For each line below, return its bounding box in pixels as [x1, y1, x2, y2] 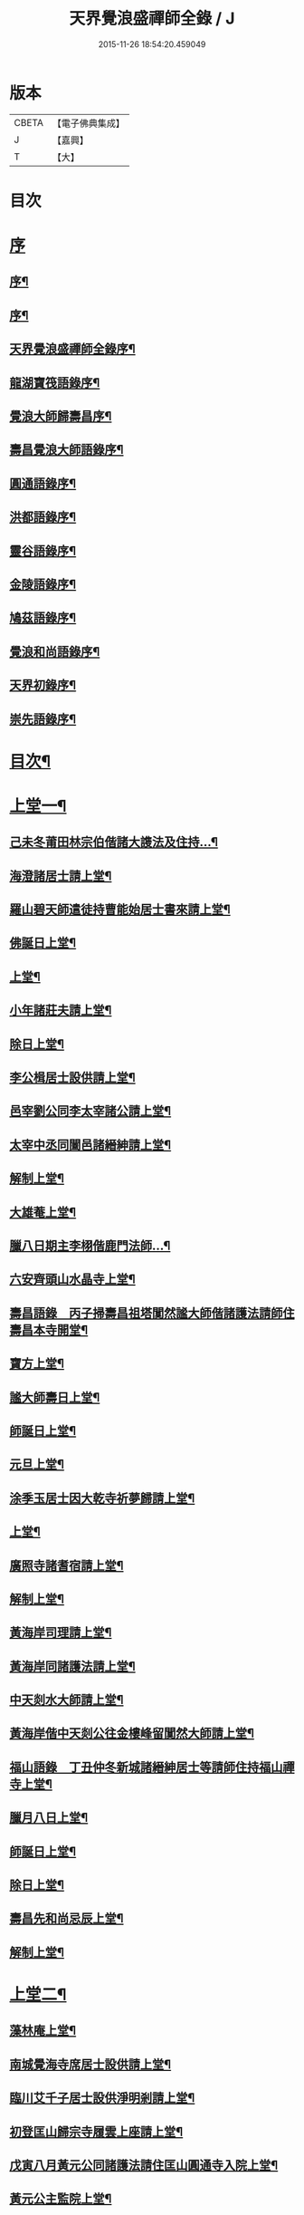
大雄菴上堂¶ [9, 1204, 77, 1219]
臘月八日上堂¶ [9, 1810, 89, 1825]
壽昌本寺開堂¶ [9, 1322, 89, 1337]
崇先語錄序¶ [9, 711, 77, 727]
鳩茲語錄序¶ [9, 611, 77, 626]
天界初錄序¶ [9, 678, 77, 693]
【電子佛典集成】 [52, 117, 125, 130]
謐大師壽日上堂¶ [9, 1390, 100, 1405]
